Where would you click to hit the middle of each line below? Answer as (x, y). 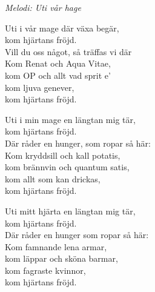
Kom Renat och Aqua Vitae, (58, 63)
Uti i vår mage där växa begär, (62, 28)
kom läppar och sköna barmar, (61, 258)
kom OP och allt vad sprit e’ (58, 75)
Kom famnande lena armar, (56, 246)
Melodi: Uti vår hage (43, 7)
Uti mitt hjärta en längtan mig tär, (70, 211)
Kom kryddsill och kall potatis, (63, 155)
